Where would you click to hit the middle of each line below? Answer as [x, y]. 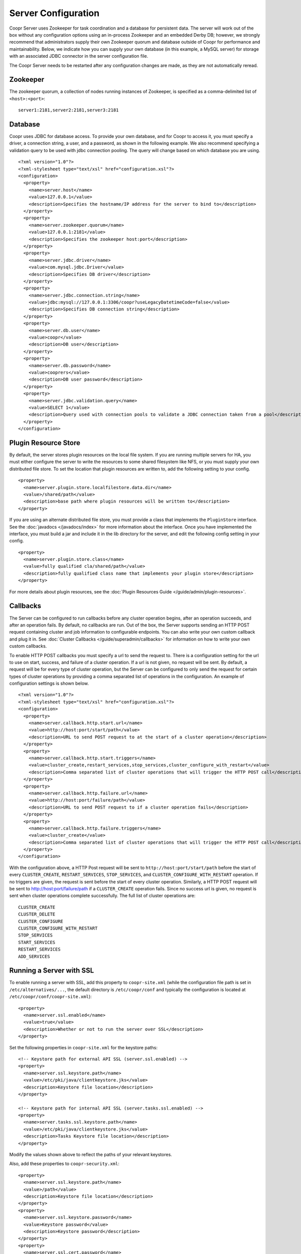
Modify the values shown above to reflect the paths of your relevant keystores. [91, 1155]
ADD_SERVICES [34, 956]
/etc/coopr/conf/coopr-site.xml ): [51, 997]
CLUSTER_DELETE [37, 914]
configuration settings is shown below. [49, 683]
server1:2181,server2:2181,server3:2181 [68, 110]
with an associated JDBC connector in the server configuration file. [79, 56]
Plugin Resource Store [45, 443]
